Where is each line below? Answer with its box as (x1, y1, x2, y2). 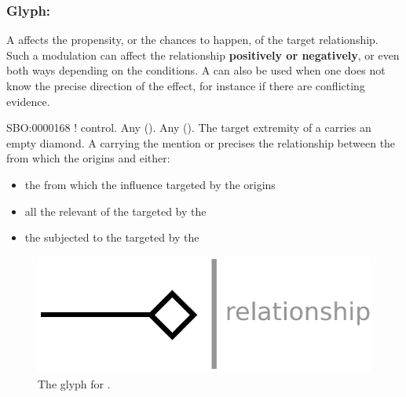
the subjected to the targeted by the (24, 229, 199, 246)
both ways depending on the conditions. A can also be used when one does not (6, 62, 386, 78)
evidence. (6, 93, 50, 109)
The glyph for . (38, 375, 111, 392)
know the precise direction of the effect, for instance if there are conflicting (6, 78, 365, 93)
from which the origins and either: (6, 150, 170, 166)
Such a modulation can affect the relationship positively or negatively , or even (6, 46, 400, 63)
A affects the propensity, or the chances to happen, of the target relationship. (6, 31, 379, 48)
